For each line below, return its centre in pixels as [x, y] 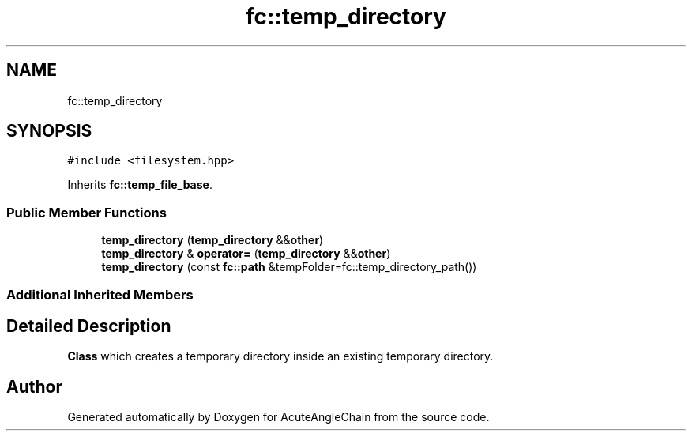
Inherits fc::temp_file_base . [140, 185]
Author [34, 386]
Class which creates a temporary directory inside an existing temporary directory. [280, 356]
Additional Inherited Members [100, 294]
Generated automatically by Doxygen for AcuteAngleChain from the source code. [278, 417]
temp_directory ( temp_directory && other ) [212, 240]
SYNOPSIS [49, 131]
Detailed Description [89, 326]
